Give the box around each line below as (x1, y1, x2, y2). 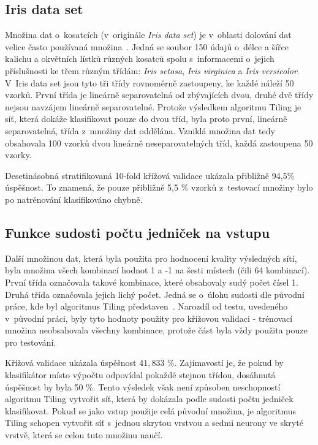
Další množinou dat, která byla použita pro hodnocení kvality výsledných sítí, (5, 251, 297, 264)
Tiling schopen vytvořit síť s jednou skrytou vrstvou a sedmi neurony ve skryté (5, 416, 303, 429)
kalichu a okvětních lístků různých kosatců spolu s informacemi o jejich (5, 52, 274, 65)
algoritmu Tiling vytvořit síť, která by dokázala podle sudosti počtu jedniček (5, 392, 293, 405)
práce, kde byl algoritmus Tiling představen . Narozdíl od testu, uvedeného (5, 300, 288, 313)
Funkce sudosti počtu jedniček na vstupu (5, 222, 270, 242)
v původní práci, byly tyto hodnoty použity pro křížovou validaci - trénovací (5, 311, 293, 324)
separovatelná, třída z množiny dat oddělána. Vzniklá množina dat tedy (5, 124, 275, 137)
